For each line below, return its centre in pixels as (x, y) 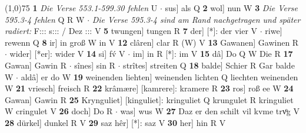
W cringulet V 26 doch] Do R (59, 111)
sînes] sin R (95, 65)
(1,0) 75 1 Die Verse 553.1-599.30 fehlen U (81, 8)
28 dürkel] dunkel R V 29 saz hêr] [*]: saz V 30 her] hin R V (115, 122)
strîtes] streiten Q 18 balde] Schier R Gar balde (209, 65)
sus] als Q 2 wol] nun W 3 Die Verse (232, 8)
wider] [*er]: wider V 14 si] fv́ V (67, 54)
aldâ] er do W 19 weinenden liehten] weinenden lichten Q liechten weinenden (159, 76)
